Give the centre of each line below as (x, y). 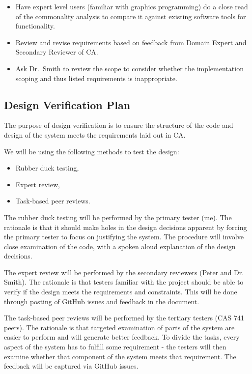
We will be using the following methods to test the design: (92, 151)
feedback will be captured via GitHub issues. (71, 366)
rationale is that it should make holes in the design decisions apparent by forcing (126, 227)
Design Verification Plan (67, 104)
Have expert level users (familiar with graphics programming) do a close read (132, 6)
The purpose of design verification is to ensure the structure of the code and (119, 125)
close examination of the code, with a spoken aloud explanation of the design (120, 246)
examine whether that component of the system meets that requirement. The (120, 356)
